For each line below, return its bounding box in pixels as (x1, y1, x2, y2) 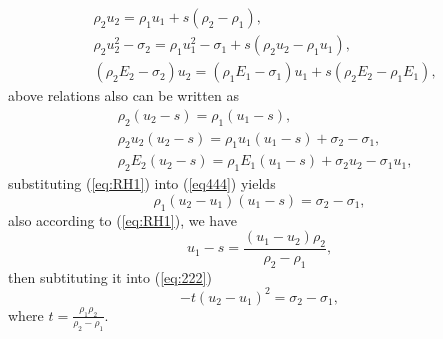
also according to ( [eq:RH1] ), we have (8, 209, 237, 230)
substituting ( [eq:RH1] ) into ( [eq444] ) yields (8, 173, 276, 194)
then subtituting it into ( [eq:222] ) (8, 266, 212, 287)
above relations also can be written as (8, 85, 239, 106)
